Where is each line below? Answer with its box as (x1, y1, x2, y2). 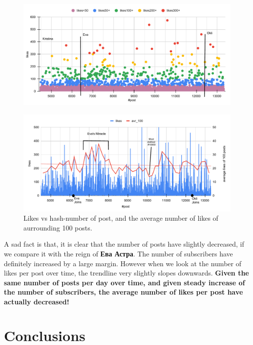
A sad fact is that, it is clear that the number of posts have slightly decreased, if (4, 239, 244, 249)
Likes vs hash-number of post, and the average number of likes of (23, 213, 218, 223)
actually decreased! (4, 296, 69, 306)
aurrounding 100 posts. (23, 222, 92, 232)
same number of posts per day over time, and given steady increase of (4, 277, 245, 287)
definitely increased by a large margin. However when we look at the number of (4, 258, 241, 268)
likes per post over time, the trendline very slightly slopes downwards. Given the (4, 268, 249, 278)
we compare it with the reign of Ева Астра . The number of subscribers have (4, 248, 233, 258)
